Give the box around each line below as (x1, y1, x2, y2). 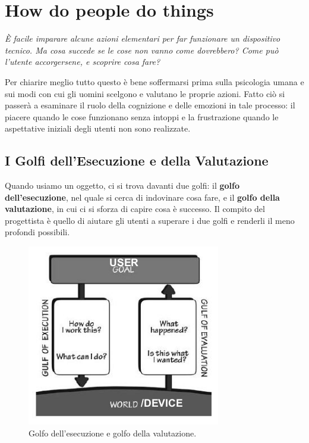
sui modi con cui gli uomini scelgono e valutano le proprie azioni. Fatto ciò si (5, 87, 285, 99)
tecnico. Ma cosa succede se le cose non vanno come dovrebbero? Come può (5, 43, 279, 56)
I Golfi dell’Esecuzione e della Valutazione (5, 151, 269, 170)
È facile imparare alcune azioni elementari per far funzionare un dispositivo (5, 32, 280, 45)
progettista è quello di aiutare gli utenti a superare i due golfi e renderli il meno (5, 214, 295, 226)
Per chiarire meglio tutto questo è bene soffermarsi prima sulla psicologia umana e (5, 75, 304, 88)
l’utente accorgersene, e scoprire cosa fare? (5, 55, 160, 68)
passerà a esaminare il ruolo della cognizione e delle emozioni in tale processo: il (5, 99, 295, 111)
